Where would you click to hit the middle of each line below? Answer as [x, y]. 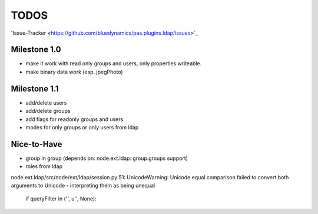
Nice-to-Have [37, 144]
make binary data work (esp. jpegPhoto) [74, 72]
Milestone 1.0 [36, 50]
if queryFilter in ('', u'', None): [61, 199]
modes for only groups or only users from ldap [82, 127]
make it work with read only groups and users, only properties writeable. [114, 63]
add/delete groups [48, 111]
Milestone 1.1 [35, 88]
